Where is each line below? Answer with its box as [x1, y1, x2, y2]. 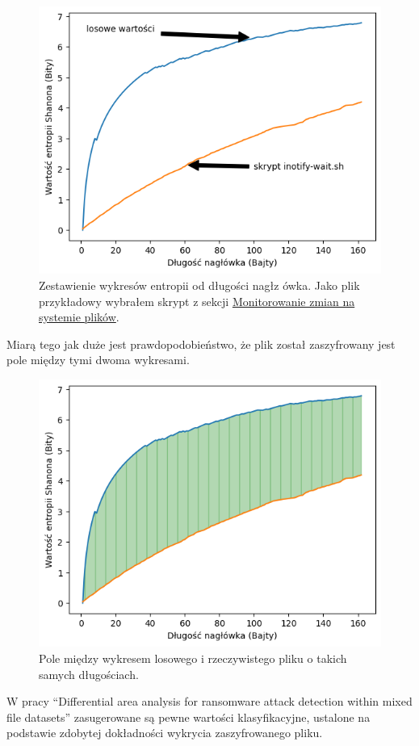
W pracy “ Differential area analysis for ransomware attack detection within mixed [6, 693, 413, 710]
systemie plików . [39, 308, 119, 325]
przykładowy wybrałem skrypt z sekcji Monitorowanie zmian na [39, 292, 355, 309]
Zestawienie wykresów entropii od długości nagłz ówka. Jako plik [39, 276, 360, 293]
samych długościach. [39, 665, 139, 682]
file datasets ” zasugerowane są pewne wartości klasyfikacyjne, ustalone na [6, 708, 371, 725]
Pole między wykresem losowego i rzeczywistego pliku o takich [39, 649, 347, 666]
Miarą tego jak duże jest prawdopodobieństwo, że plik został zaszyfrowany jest [6, 335, 396, 352]
